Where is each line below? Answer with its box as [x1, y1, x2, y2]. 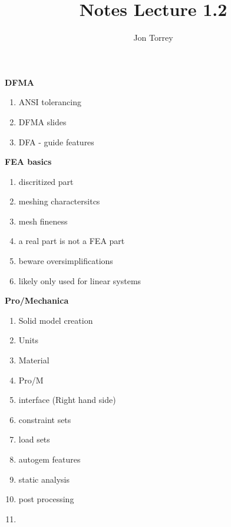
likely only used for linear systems [18, 274, 141, 287]
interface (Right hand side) [18, 393, 116, 406]
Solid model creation [18, 314, 93, 326]
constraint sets [18, 413, 71, 425]
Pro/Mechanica [5, 294, 69, 307]
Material [18, 354, 49, 366]
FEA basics [5, 155, 52, 168]
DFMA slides [18, 115, 67, 128]
